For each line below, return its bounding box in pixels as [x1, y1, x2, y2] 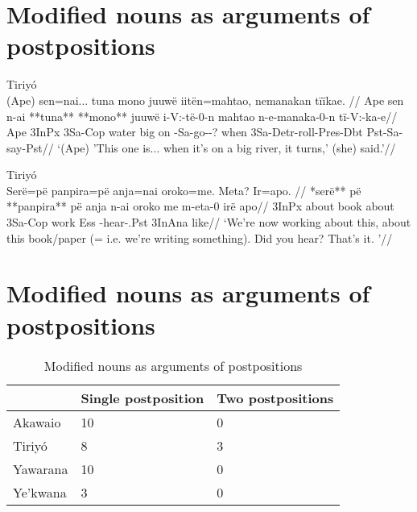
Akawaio [13, 412, 61, 431]
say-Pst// [6, 139, 54, 156]
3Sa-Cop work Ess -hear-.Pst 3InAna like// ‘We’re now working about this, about [6, 214, 411, 231]
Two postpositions [217, 388, 334, 407]
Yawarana [13, 459, 68, 478]
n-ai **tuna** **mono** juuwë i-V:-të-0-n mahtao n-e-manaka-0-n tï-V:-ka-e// [6, 107, 398, 124]
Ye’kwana [13, 482, 67, 502]
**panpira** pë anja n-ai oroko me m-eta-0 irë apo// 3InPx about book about [6, 198, 394, 214]
